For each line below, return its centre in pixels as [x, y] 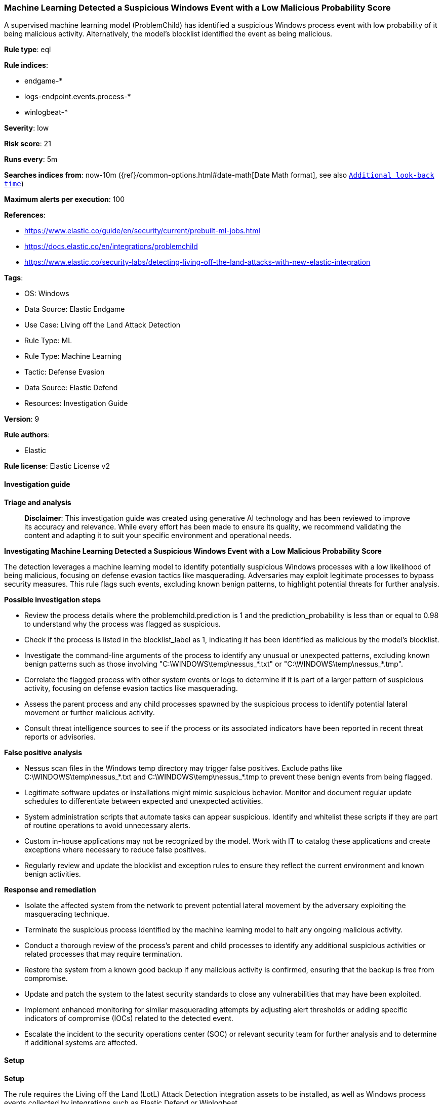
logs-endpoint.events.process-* [78, 97]
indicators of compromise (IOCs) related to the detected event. [129, 1018]
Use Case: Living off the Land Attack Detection [103, 325]
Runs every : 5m [31, 159]
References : [25, 215]
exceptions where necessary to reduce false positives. [115, 849]
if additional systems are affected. [81, 1042]
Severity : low [27, 128]
